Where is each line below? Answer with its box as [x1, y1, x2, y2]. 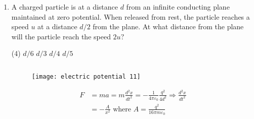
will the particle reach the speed [11, 31, 111, 41]
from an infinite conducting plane [126, 2, 230, 12]
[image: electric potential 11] [31, 73, 141, 80]
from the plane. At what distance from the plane [93, 21, 244, 32]
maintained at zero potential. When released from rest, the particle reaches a [11, 11, 250, 22]
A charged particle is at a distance [11, 2, 118, 12]
